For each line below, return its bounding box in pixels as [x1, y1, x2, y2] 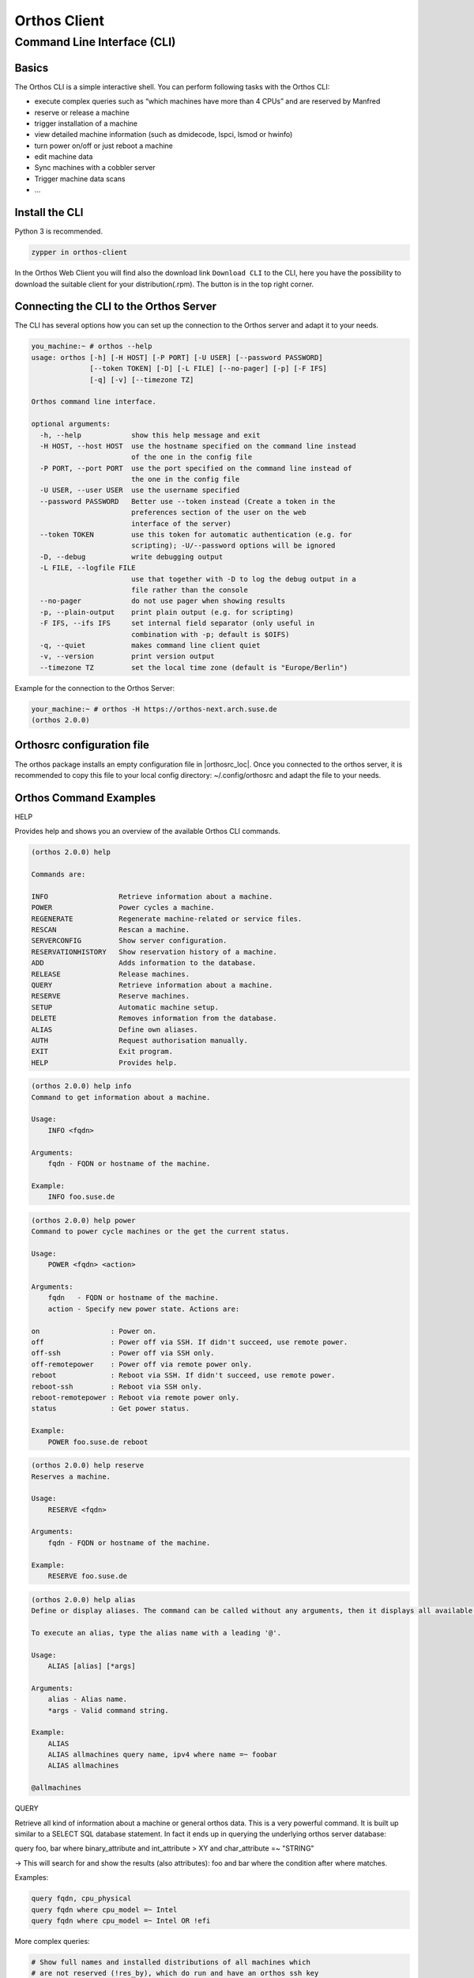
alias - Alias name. [47, 1695, 128, 1704]
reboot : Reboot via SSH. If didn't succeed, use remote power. [31, 1371, 336, 1380]
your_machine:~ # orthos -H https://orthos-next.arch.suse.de [31, 704, 277, 714]
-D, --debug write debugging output [39, 552, 224, 561]
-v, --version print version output [39, 652, 215, 661]
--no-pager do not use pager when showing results [39, 597, 286, 605]
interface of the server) [130, 519, 232, 528]
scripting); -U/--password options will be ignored [130, 541, 336, 550]
